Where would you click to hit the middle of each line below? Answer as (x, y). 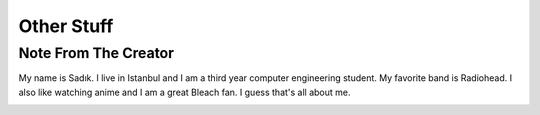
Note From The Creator (96, 53)
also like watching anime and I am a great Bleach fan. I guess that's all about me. (184, 92)
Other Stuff (66, 26)
